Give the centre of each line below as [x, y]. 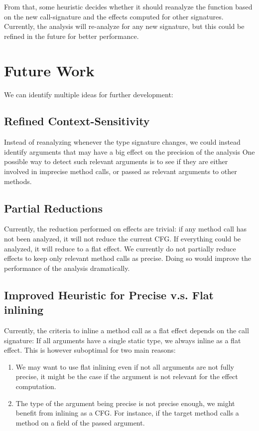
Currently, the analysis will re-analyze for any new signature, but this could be [124, 26]
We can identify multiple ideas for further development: [89, 94]
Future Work [49, 70]
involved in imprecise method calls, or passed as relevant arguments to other [121, 171]
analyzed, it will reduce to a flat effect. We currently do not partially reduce [120, 248]
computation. [36, 386]
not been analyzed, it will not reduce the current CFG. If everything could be [123, 239]
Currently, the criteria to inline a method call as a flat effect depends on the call [127, 330]
